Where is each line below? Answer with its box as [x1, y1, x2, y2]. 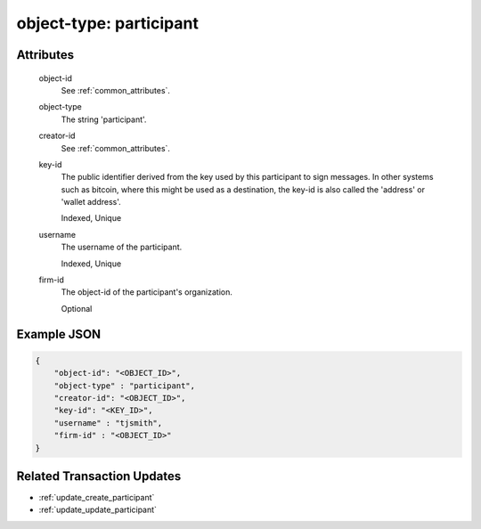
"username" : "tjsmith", [53, 418, 163, 427]
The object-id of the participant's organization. [61, 287, 233, 297]
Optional [61, 303, 93, 313]
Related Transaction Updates [16, 468, 182, 484]
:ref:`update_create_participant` [38, 492, 155, 503]
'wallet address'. [61, 197, 122, 208]
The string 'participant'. [61, 114, 147, 125]
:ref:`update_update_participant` [38, 504, 158, 516]
